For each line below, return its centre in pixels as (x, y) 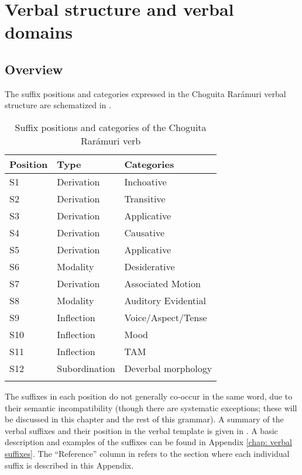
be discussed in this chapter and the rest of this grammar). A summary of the (144, 419)
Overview (34, 69)
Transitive (145, 198)
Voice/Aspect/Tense (166, 317)
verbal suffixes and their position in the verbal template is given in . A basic (141, 430)
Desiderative (150, 266)
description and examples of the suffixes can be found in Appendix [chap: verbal (148, 442)
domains (39, 32)
